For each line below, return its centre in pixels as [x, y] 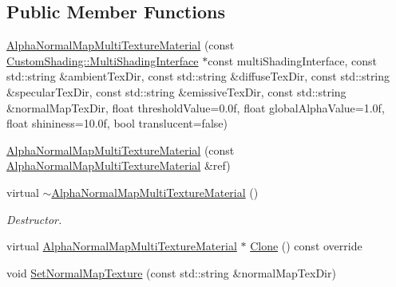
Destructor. [34, 219]
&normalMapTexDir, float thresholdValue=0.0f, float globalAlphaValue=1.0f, [196, 107]
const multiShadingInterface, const [292, 60]
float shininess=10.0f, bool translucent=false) [117, 123]
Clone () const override [306, 246]
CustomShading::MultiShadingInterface [103, 60]
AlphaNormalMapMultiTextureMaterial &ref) [119, 165]
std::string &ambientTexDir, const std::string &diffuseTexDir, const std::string [198, 76]
